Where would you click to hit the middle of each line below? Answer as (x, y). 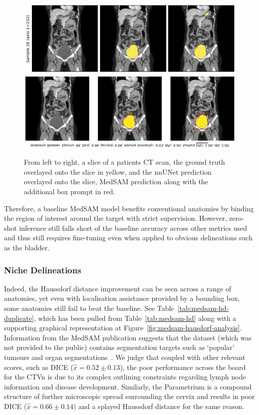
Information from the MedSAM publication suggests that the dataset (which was (128, 337)
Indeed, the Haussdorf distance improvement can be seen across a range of (118, 288)
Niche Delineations (43, 270)
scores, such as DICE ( (39, 367)
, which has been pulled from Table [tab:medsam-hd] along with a (135, 318)
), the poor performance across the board (183, 367)
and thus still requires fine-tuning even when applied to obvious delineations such (128, 238)
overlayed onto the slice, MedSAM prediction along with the (116, 181)
